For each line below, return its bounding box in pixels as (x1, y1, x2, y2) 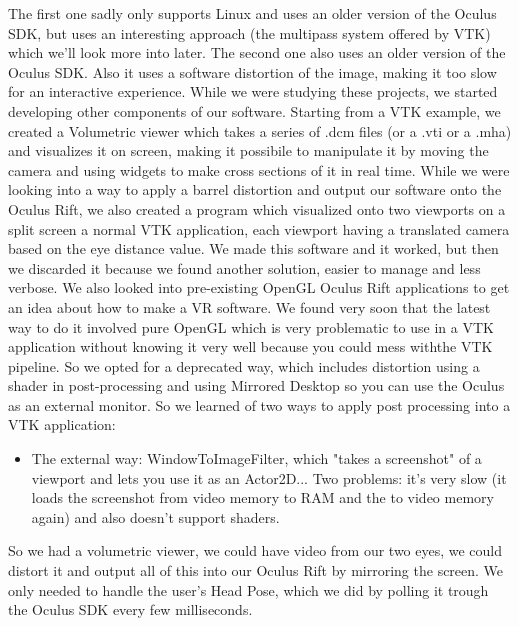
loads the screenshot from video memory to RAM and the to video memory (31, 487, 494, 508)
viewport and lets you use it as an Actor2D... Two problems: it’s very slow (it (31, 467, 507, 488)
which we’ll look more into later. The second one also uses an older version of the (8, 42, 506, 63)
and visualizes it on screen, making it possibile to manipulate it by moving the (8, 140, 489, 161)
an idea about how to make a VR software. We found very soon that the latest (8, 296, 491, 317)
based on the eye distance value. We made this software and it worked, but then (8, 238, 499, 259)
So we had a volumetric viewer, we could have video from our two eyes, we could (8, 540, 503, 561)
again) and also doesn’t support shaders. (31, 506, 280, 527)
